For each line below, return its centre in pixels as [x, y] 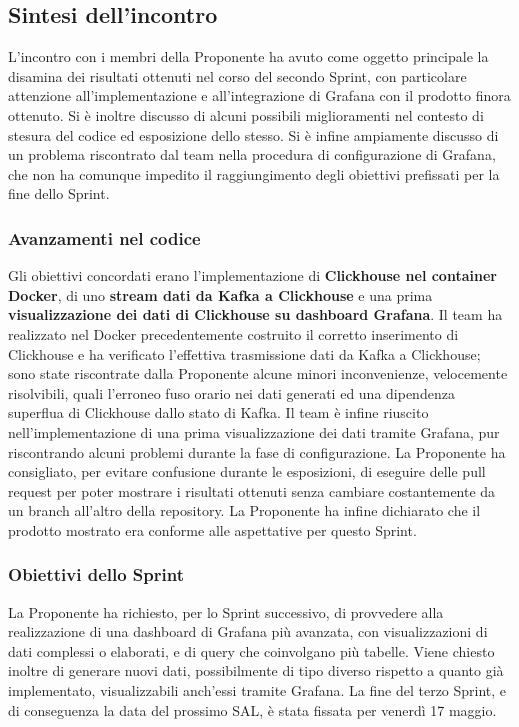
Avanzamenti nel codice [104, 237]
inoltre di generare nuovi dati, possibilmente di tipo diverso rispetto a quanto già [256, 670]
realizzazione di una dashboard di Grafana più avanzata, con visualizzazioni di [248, 631]
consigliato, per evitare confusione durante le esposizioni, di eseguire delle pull [247, 471]
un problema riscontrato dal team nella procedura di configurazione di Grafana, [252, 154]
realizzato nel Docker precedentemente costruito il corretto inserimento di [233, 333]
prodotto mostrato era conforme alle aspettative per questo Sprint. [212, 529]
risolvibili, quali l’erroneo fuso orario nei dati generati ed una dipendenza [231, 392]
